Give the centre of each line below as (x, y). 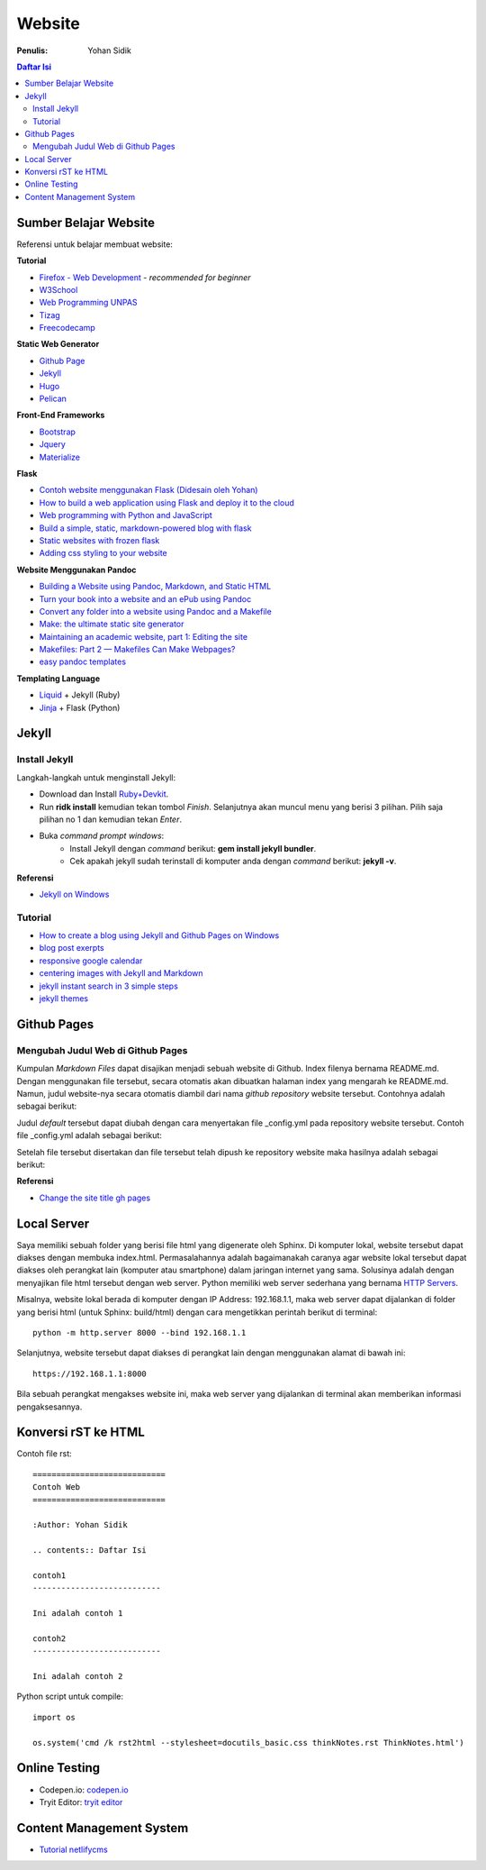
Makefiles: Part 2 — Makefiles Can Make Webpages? (137, 650)
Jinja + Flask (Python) (80, 707)
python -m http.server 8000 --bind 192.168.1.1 (139, 1332)
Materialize (60, 457)
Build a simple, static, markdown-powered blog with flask (145, 528)
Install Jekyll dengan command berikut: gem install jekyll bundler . (193, 848)
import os (54, 1717)
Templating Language (58, 678)
